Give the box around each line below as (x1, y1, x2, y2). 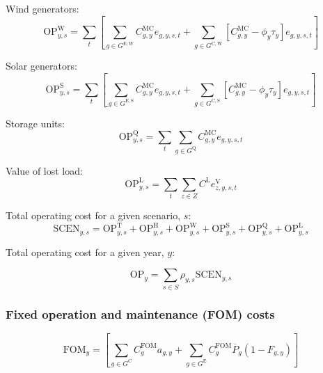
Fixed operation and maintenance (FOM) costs (6, 305, 275, 322)
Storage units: (6, 116, 65, 130)
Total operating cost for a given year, (6, 244, 164, 259)
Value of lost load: (6, 163, 83, 177)
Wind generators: (6, 1, 79, 15)
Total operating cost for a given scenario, (6, 208, 181, 223)
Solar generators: (6, 58, 77, 73)
